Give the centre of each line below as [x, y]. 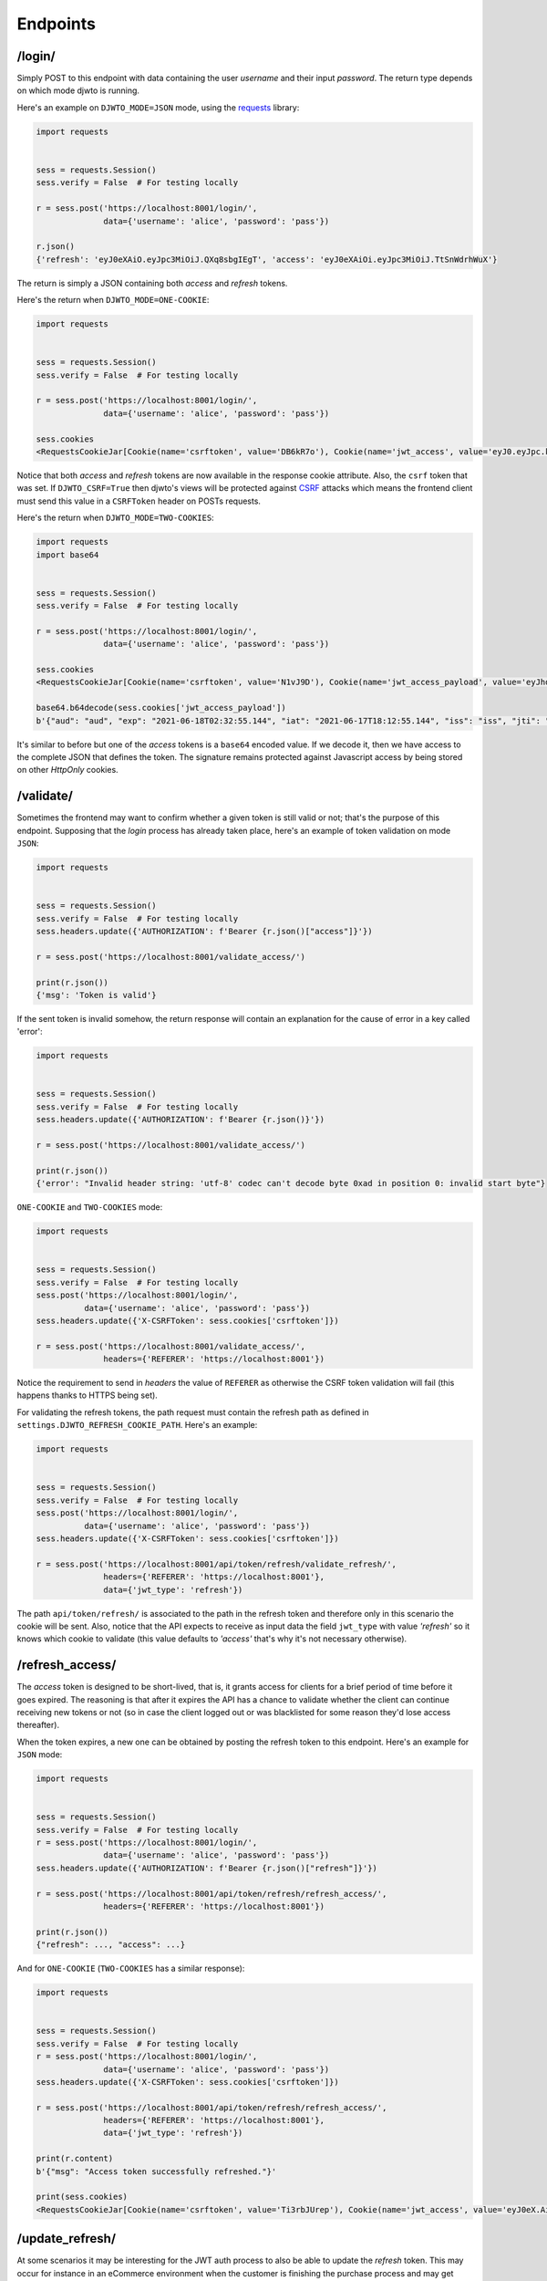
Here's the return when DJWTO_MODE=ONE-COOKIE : [113, 300]
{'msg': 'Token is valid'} [96, 995]
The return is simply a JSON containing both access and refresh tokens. [152, 283]
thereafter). [38, 1725]
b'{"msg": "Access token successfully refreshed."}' [156, 2171]
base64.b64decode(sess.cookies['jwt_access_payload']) [161, 708]
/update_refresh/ [67, 2239]
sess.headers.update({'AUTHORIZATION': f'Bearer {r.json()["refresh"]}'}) [207, 1868]
